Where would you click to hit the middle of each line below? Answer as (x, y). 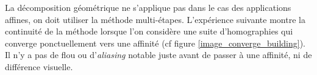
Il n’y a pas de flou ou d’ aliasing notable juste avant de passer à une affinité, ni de (158, 55)
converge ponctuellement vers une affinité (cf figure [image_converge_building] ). (155, 43)
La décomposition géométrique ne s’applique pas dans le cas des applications (148, 7)
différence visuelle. (39, 66)
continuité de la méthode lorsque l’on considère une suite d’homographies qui (149, 31)
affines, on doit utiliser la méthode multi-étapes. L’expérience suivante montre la (155, 19)
